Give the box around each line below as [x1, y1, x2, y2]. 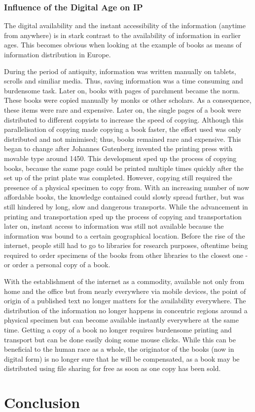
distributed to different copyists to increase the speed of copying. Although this [4, 114, 244, 124]
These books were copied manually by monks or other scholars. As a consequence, [4, 95, 252, 105]
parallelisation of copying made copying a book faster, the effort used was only [4, 124, 242, 134]
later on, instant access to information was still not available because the [4, 221, 224, 231]
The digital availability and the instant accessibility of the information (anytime [4, 20, 246, 31]
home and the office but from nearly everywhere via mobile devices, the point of [4, 286, 246, 296]
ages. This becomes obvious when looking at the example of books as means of [4, 40, 242, 50]
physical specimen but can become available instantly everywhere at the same [4, 315, 239, 325]
